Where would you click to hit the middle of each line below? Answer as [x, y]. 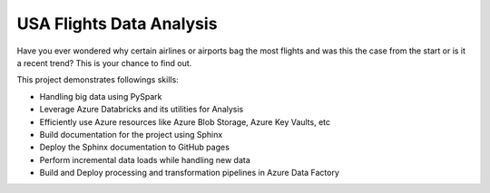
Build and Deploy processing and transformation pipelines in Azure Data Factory [190, 173]
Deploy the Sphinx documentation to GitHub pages [135, 147]
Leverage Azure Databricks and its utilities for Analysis [142, 110]
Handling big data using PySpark [101, 96]
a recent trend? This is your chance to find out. [104, 63]
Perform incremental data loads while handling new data [145, 159]
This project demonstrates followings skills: [98, 80]
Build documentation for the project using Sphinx [131, 134]
